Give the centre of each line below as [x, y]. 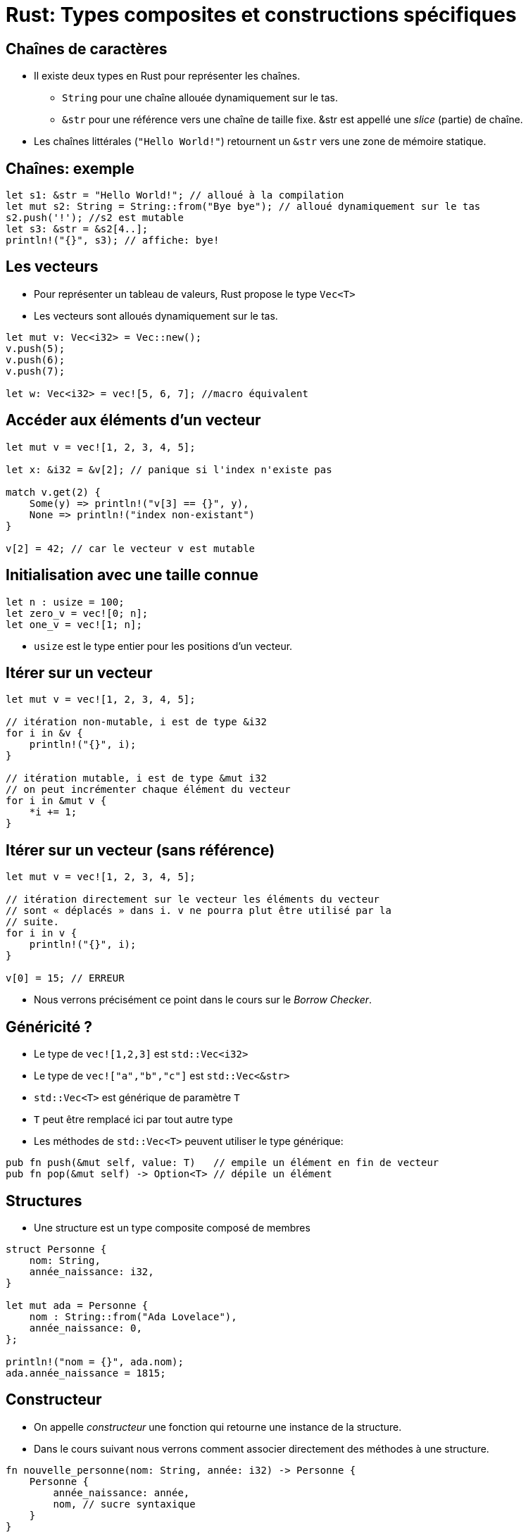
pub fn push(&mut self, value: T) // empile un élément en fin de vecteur [222, 1163]
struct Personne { [56, 1249]
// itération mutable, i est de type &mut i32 [136, 778]
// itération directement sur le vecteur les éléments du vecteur [193, 900]
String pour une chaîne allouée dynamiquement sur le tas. [200, 98]
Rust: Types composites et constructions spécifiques [261, 15]
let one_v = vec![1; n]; [74, 624]
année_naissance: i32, [92, 1271]
